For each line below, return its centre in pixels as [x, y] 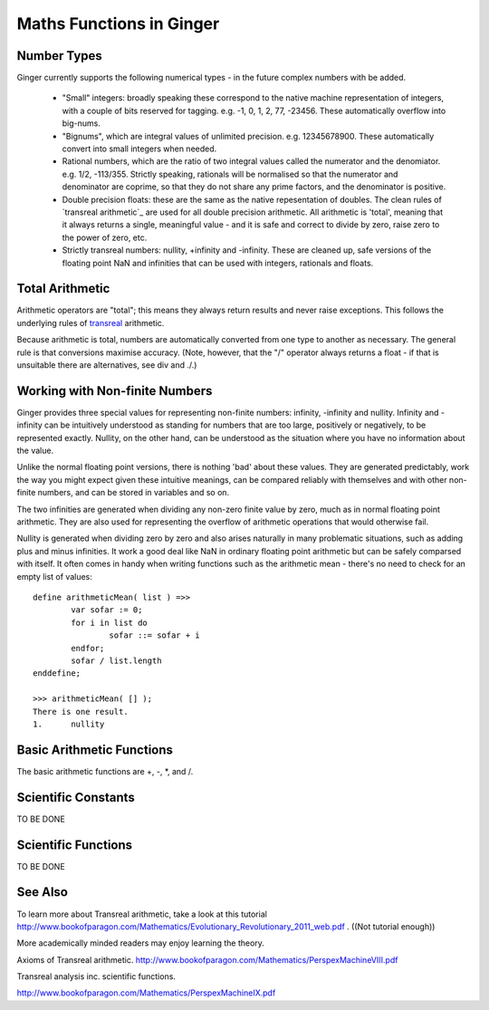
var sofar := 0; [107, 610]
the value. [35, 451]
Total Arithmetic [63, 289]
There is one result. [81, 712]
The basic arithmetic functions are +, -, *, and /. [105, 771]
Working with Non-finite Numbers [115, 391]
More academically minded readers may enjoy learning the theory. [140, 943]
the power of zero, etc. [105, 237]
